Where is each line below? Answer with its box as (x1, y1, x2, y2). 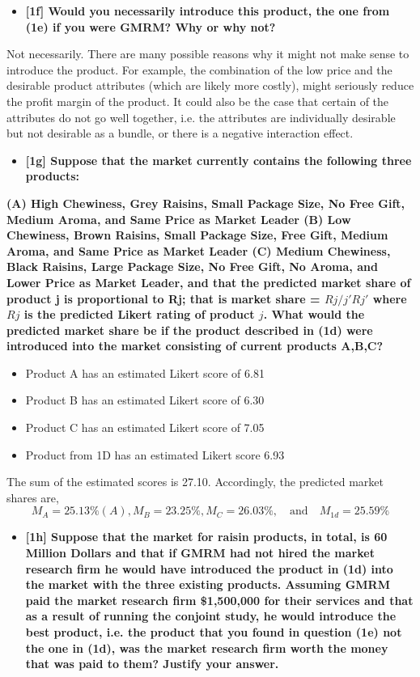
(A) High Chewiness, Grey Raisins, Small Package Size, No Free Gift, (6, 194, 405, 211)
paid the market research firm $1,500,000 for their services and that (25, 591, 414, 608)
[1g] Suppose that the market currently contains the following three (25, 151, 412, 168)
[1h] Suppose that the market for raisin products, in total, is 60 (25, 528, 388, 545)
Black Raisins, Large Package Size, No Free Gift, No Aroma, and (6, 258, 378, 275)
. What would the (263, 306, 365, 323)
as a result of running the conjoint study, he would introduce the (25, 607, 397, 624)
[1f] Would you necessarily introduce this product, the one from (25, 2, 390, 19)
